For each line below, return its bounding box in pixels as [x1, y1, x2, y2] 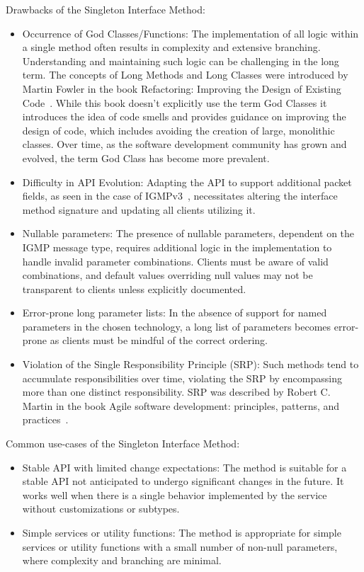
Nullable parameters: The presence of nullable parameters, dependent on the [22, 226, 355, 241]
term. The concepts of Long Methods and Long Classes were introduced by [22, 67, 348, 82]
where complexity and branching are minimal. [22, 553, 222, 568]
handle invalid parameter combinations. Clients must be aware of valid [22, 253, 329, 268]
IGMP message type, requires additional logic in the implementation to [22, 239, 332, 254]
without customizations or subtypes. [22, 501, 180, 516]
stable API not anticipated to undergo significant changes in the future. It [22, 474, 344, 488]
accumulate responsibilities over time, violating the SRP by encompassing [22, 370, 342, 385]
